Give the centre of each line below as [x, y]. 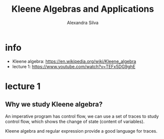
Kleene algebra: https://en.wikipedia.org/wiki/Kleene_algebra [74, 61]
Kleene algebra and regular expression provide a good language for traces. [81, 131]
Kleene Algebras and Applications [83, 9]
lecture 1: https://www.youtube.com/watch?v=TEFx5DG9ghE [74, 66]
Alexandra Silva [83, 23]
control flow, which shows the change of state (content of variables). [75, 121]
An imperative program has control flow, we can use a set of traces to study [82, 116]
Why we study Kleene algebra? [54, 104]
